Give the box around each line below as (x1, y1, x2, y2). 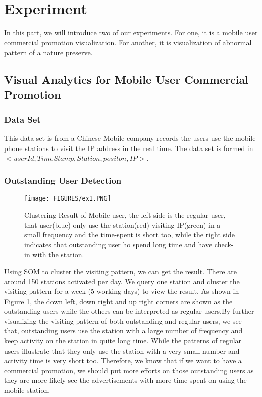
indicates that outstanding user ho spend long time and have (24, 239, 213, 250)
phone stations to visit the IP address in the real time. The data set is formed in (4, 142, 253, 153)
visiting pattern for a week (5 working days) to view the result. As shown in (4, 286, 239, 296)
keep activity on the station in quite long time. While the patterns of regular (4, 335, 242, 346)
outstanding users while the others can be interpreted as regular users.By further (4, 306, 254, 316)
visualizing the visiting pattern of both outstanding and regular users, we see (4, 315, 242, 326)
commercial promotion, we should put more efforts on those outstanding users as (4, 365, 254, 375)
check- (214, 239, 234, 250)
